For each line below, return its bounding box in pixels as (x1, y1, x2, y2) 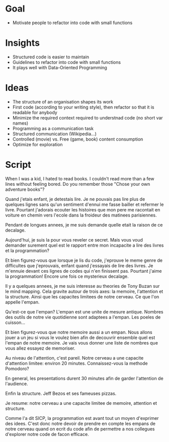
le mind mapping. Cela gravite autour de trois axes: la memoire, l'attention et (5, 288, 163, 294)
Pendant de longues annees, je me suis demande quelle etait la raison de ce (5, 222, 163, 228)
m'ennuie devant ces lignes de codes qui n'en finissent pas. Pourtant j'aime (5, 268, 162, 274)
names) (12, 120, 29, 126)
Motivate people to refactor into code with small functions (12, 20, 133, 26)
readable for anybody (12, 109, 58, 116)
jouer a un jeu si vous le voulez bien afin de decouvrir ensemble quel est (5, 335, 155, 341)
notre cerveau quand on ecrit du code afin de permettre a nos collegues (5, 425, 155, 432)
